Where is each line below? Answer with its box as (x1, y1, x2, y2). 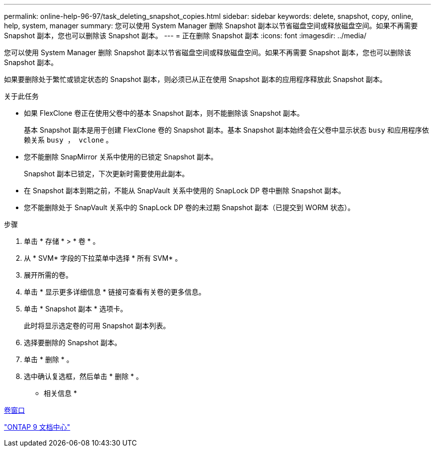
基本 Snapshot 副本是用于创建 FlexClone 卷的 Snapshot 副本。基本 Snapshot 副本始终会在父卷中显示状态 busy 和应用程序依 (24, 126, 429, 134)
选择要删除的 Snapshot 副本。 (24, 338, 122, 347)
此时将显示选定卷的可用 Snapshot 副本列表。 (24, 321, 170, 330)
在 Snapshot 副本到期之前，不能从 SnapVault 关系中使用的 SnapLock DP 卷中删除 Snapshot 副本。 (24, 186, 346, 195)
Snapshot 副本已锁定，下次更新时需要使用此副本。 (24, 169, 189, 178)
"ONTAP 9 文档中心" (4, 423, 71, 431)
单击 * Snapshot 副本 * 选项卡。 (24, 304, 128, 313)
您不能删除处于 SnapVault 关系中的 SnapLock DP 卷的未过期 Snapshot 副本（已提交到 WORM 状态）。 (24, 203, 355, 212)
